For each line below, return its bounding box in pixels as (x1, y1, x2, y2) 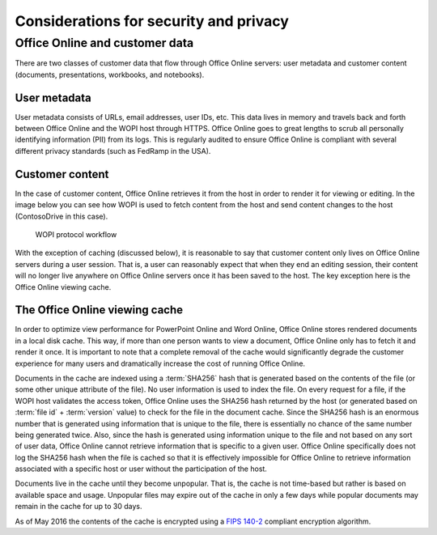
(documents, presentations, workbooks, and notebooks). (15, 70, 205, 79)
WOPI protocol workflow (35, 229, 117, 239)
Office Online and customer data (15, 36, 194, 50)
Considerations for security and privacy (15, 12, 289, 30)
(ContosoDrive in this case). (15, 211, 108, 221)
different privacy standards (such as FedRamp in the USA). (15, 146, 211, 155)
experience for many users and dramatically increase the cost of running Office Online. (15, 359, 306, 368)
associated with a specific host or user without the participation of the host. (15, 464, 267, 473)
